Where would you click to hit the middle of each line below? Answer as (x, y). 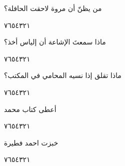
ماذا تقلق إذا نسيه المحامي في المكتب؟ (63, 75)
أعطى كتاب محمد (30, 109)
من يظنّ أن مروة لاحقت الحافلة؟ (53, 8)
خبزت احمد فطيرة (31, 142)
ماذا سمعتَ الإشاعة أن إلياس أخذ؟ (55, 42)
